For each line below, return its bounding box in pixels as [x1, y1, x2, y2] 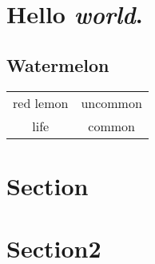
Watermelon [6, 52, 109, 77]
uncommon [81, 93, 142, 112]
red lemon [13, 93, 69, 112]
